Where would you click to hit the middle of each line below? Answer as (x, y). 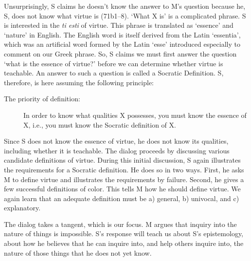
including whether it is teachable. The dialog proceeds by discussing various (117, 150)
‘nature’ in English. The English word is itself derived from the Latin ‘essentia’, (122, 34)
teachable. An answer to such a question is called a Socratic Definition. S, (114, 73)
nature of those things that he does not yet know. (78, 252)
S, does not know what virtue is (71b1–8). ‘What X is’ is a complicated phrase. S (125, 15)
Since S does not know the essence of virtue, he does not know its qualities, (116, 141)
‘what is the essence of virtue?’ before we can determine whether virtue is (114, 63)
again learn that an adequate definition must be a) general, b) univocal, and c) (122, 198)
